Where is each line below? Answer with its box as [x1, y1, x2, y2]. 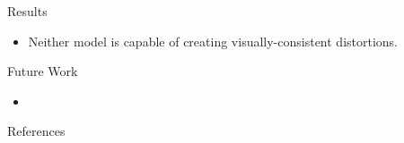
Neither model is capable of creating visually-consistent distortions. [28, 31, 399, 50]
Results [6, 2, 48, 20]
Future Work [6, 62, 78, 80]
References [6, 122, 66, 140]
